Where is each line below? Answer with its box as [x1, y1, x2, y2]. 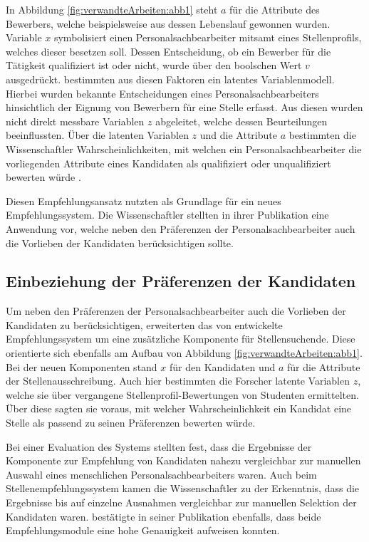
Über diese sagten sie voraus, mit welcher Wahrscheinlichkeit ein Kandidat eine [6, 401, 352, 416]
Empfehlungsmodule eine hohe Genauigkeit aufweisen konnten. [6, 523, 280, 538]
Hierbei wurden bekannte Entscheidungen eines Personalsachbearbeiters [6, 85, 319, 100]
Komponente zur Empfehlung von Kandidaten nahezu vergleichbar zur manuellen [6, 453, 361, 468]
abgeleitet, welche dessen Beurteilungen [155, 113, 328, 128]
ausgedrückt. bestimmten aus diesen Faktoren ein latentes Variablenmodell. [6, 71, 335, 86]
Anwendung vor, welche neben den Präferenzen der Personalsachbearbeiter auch [6, 221, 355, 236]
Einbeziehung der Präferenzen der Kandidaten [6, 270, 356, 292]
